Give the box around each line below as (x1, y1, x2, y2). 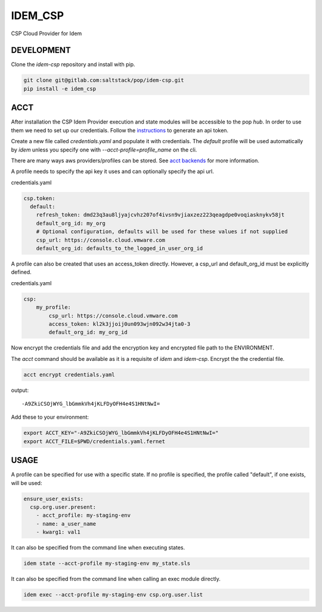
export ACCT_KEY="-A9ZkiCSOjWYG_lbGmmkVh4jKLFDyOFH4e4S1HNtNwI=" (23, 429, 219, 437)
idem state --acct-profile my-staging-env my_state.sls (23, 560, 191, 567)
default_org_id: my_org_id (48, 329, 128, 336)
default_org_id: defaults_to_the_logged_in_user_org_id (36, 245, 203, 252)
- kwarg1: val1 (36, 528, 80, 536)
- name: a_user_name (36, 520, 97, 527)
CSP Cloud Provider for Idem (11, 30, 82, 37)
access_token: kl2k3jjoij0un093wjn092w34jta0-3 (48, 320, 191, 327)
